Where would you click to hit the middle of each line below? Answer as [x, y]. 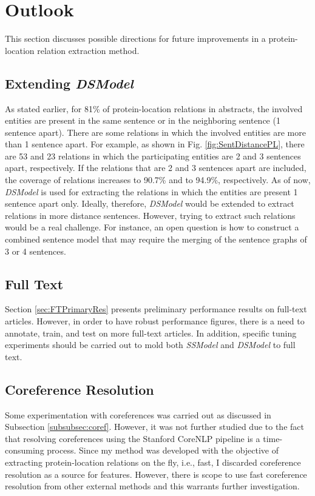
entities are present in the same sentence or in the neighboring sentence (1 [143, 120]
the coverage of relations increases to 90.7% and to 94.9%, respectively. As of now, [158, 180]
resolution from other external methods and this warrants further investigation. [152, 486]
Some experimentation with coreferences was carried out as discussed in [138, 414]
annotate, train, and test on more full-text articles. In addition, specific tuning [151, 333]
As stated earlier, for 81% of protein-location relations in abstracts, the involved [154, 108]
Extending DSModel [69, 83]
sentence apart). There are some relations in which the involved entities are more [155, 132]
